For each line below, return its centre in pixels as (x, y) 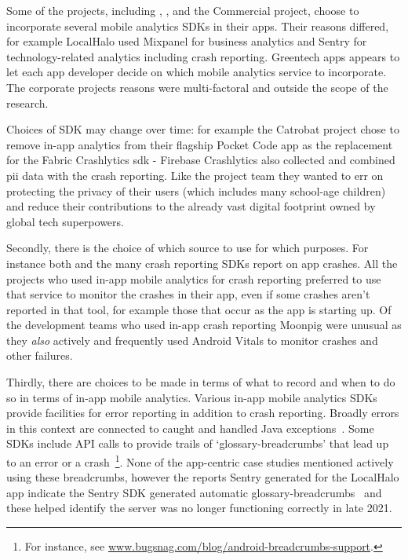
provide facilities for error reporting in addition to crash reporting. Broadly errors (203, 413)
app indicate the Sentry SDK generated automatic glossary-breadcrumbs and (194, 492)
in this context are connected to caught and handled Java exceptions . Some (190, 428)
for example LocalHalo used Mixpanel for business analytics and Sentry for (187, 41)
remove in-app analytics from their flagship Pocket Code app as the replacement (200, 144)
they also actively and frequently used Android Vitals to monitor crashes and (192, 340)
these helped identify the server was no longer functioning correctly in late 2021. (199, 508)
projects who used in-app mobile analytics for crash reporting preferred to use (194, 278)
